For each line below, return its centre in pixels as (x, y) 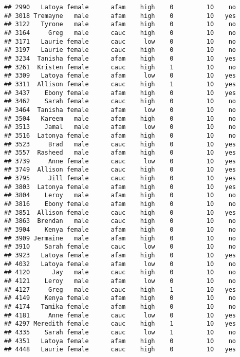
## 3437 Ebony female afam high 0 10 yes (120, 93)
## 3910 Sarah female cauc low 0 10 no (120, 247)
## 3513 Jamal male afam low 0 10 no (120, 127)
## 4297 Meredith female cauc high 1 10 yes (120, 324)
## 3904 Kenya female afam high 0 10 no (120, 230)
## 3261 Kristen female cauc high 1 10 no (120, 67)
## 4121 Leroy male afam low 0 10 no (120, 281)
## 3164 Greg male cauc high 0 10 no (120, 33)
